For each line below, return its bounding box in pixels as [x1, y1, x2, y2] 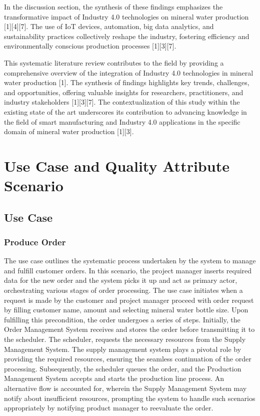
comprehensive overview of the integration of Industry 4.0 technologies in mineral [4, 67, 253, 78]
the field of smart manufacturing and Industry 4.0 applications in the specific [4, 116, 240, 127]
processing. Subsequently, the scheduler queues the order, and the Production [4, 363, 241, 373]
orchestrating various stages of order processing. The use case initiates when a [4, 285, 243, 295]
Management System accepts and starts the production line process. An [4, 373, 224, 383]
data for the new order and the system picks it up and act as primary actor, [4, 275, 237, 285]
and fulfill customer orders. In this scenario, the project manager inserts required [4, 265, 252, 275]
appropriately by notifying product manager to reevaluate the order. [4, 402, 213, 413]
